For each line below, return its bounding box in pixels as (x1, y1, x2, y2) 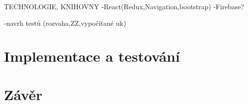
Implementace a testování (4, 46, 180, 66)
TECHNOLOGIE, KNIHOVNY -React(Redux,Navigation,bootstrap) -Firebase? (4, 1, 244, 11)
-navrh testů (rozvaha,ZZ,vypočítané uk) (4, 17, 126, 28)
